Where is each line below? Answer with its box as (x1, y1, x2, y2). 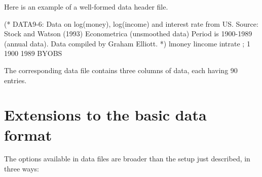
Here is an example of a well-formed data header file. (4, 2, 168, 12)
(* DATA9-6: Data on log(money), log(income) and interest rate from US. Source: (4, 18, 258, 29)
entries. (4, 75, 27, 85)
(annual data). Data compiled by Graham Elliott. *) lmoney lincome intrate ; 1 (4, 38, 250, 48)
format (4, 124, 52, 145)
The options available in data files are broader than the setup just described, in (4, 153, 250, 164)
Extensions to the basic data (4, 104, 207, 125)
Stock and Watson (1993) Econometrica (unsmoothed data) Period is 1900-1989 (4, 28, 252, 39)
